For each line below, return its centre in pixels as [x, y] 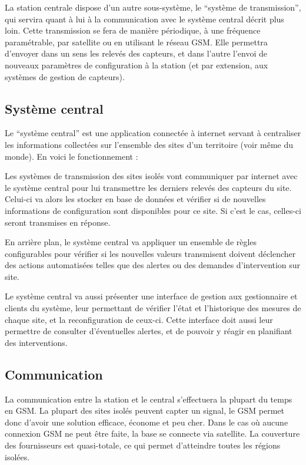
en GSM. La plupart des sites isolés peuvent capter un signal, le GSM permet [145, 410]
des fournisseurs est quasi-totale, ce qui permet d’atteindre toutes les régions [143, 445]
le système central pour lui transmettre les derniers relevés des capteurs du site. [148, 187]
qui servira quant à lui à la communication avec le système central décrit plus [144, 19]
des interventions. [36, 342]
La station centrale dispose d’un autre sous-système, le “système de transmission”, [153, 7]
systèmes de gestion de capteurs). [65, 76]
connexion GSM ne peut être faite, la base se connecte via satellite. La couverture [152, 433]
